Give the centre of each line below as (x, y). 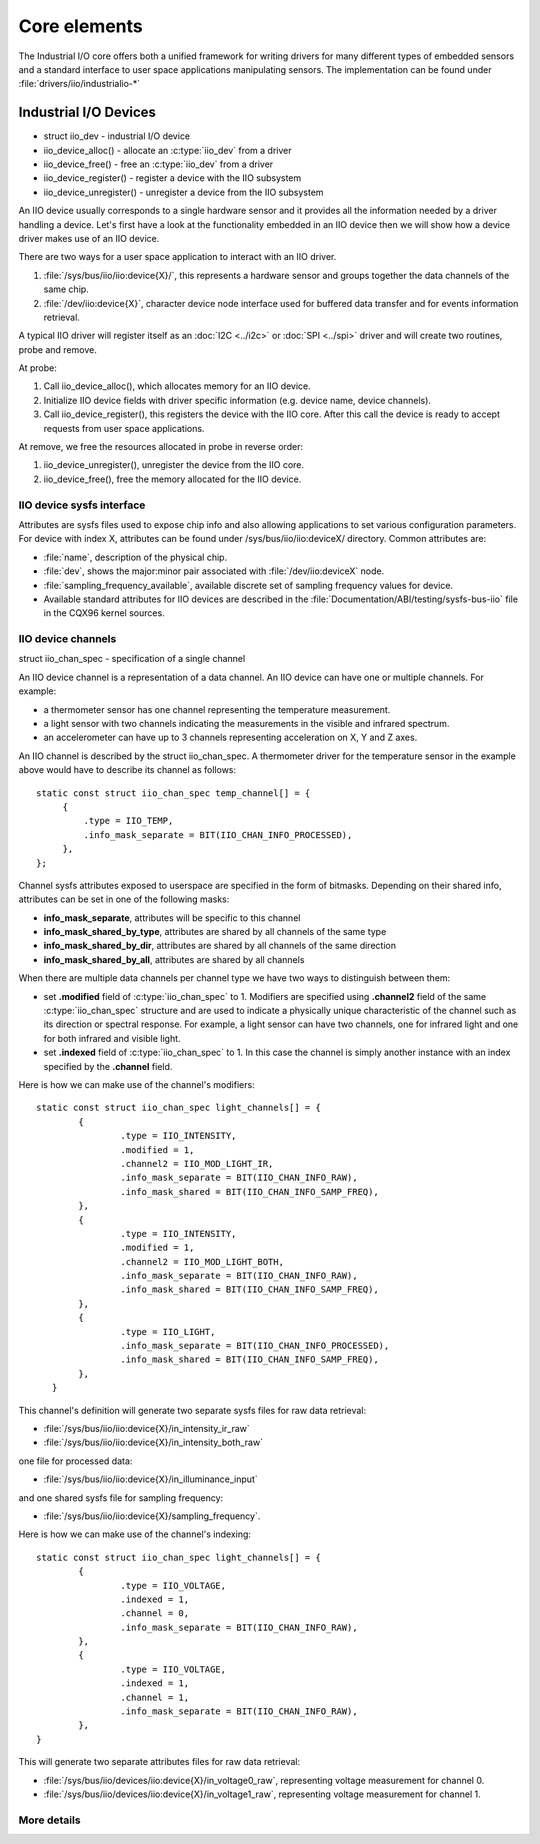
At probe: (37, 368)
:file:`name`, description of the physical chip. (135, 557)
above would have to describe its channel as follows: (127, 770)
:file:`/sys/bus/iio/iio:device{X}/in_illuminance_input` (151, 1479)
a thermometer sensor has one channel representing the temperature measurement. (217, 709)
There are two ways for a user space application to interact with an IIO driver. (177, 257)
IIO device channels (67, 639)
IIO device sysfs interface (82, 505)
